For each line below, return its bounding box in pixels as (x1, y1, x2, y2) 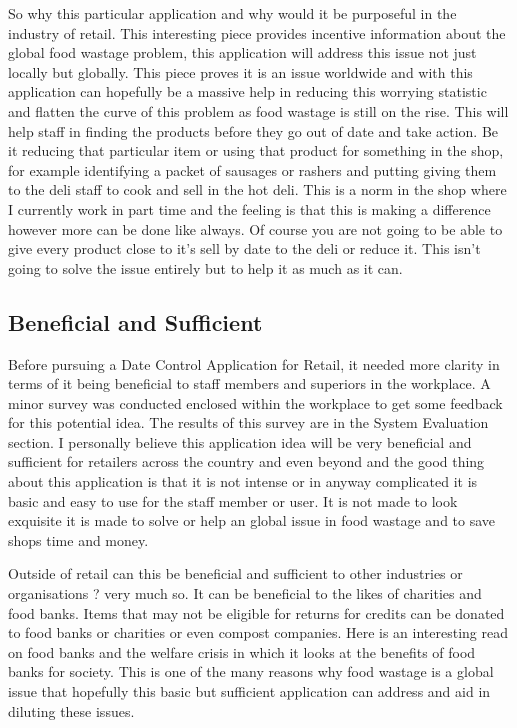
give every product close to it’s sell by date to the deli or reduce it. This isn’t (8, 238, 481, 259)
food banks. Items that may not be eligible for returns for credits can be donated (8, 602, 505, 623)
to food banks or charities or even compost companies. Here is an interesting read (8, 622, 509, 643)
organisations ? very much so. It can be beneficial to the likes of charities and (8, 583, 482, 604)
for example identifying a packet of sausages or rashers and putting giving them (8, 159, 497, 180)
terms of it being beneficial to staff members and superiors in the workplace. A (8, 373, 491, 394)
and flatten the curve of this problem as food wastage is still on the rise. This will (8, 100, 509, 121)
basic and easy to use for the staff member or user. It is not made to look (8, 490, 458, 511)
